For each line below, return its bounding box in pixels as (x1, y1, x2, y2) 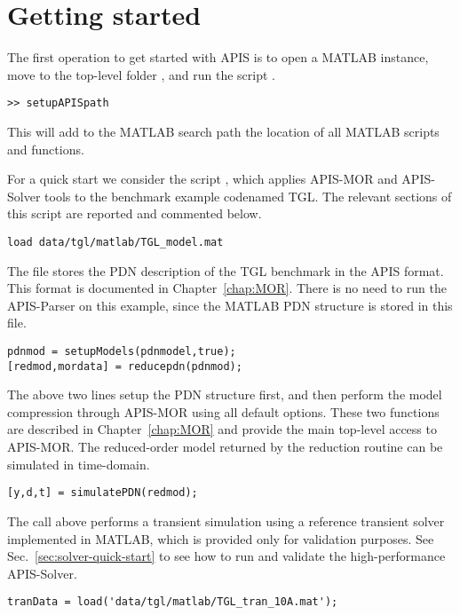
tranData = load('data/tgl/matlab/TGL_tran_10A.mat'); (7, 595, 338, 609)
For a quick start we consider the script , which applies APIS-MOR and (7, 170, 398, 188)
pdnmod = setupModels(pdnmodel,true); (7, 344, 236, 358)
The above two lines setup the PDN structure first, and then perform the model (7, 385, 442, 404)
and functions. (7, 139, 84, 158)
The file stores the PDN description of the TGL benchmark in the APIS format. (7, 261, 444, 280)
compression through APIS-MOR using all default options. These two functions (7, 402, 440, 421)
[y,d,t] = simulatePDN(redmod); (7, 486, 198, 500)
